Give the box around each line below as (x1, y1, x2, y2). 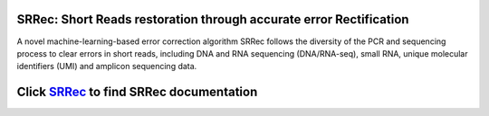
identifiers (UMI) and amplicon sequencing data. (16, 61, 197, 72)
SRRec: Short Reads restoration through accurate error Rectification (16, 12, 409, 27)
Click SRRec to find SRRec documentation (16, 85, 258, 100)
